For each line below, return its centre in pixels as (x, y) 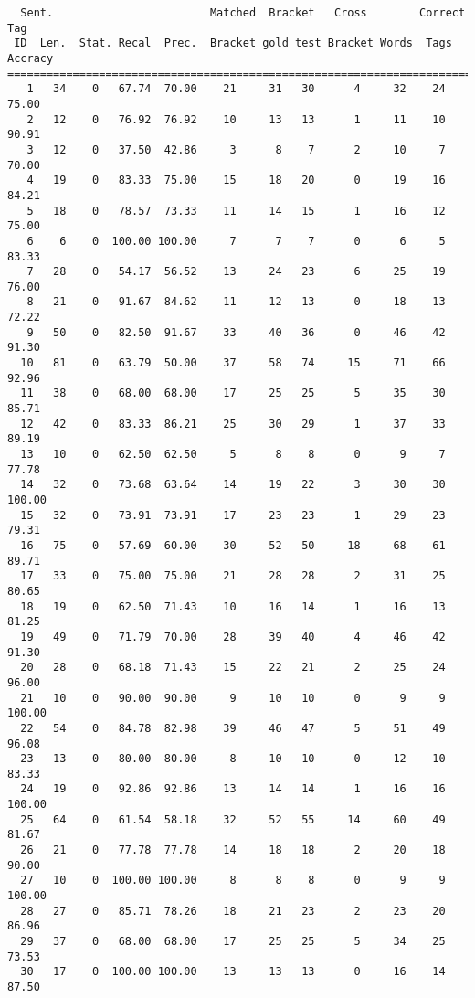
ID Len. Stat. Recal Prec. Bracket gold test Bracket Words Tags (233, 43)
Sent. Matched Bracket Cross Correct (243, 13)
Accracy (31, 58)
